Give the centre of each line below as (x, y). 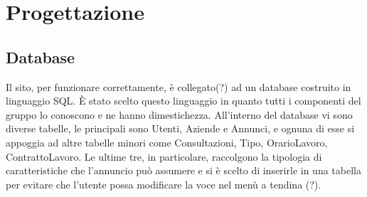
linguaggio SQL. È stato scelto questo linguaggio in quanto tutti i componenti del (183, 101)
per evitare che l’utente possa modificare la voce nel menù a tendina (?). (164, 184)
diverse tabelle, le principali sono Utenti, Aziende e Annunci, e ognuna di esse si (180, 128)
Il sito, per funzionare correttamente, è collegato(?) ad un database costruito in (179, 86)
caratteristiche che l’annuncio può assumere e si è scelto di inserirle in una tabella (183, 170)
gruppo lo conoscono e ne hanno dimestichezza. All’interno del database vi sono (179, 114)
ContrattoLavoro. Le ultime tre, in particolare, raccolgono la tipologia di (164, 156)
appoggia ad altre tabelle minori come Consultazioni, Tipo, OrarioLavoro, (167, 142)
